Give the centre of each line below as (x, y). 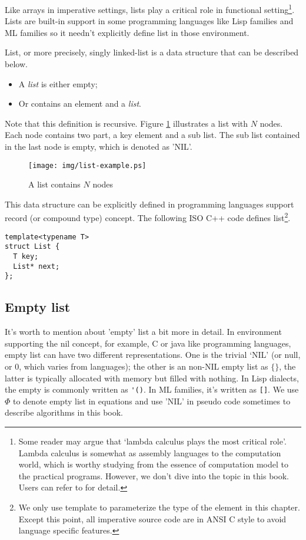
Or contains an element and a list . (80, 103)
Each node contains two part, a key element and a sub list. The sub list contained (152, 135)
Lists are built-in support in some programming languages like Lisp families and (149, 21)
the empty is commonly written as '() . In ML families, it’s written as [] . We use (152, 389)
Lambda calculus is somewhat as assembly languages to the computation (150, 452)
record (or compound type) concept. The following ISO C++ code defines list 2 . (148, 217)
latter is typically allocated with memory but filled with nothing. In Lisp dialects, (152, 378)
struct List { (32, 247)
